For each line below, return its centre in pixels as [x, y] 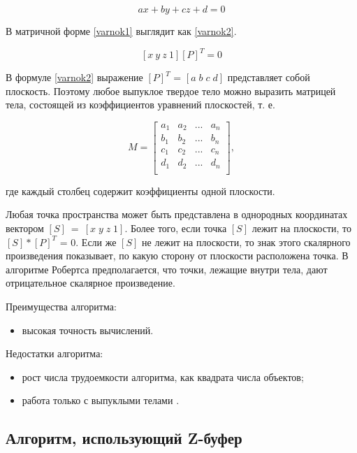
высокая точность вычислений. [88, 330]
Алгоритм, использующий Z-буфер [124, 438]
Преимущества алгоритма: [61, 306]
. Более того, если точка [176, 228]
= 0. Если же [88, 242]
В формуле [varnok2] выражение [74, 77]
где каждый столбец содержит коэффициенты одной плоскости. [140, 190]
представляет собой [269, 77]
